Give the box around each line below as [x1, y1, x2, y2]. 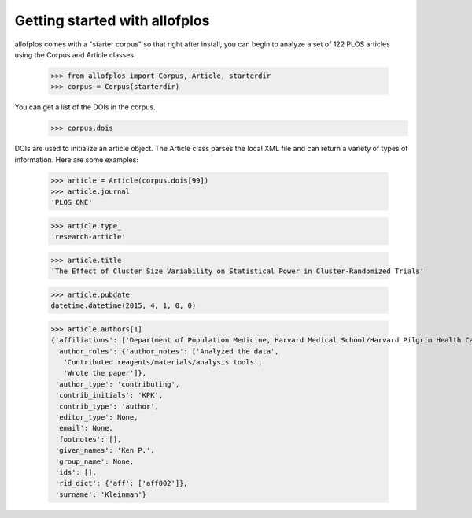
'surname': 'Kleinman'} [55, 490, 147, 499]
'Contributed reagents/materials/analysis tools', [63, 358, 263, 367]
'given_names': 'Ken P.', [55, 446, 155, 455]
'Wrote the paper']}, [63, 368, 147, 378]
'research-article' [50, 232, 126, 242]
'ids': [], [55, 468, 98, 476]
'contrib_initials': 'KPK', [55, 390, 164, 400]
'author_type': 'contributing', [55, 379, 180, 389]
